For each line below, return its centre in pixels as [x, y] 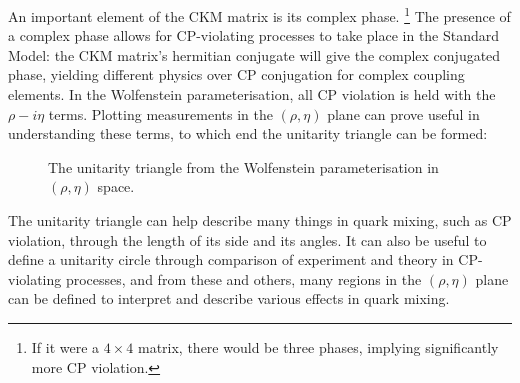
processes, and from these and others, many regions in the [243, 278]
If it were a [65, 346]
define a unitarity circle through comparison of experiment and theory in [231, 259]
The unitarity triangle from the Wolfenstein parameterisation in [243, 166]
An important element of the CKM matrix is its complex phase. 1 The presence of [259, 14]
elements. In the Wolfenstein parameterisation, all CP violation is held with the [252, 94]
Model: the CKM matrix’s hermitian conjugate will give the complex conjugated [254, 54]
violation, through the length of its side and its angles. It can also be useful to [247, 239]
